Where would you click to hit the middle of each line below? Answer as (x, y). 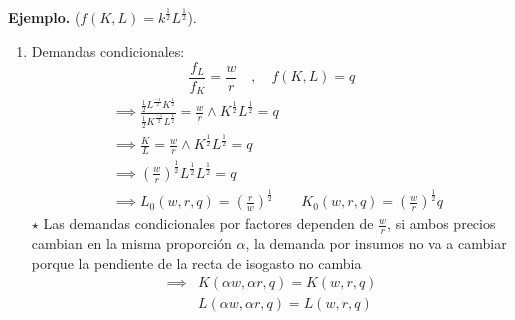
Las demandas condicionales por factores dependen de (208, 223)
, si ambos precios (441, 223)
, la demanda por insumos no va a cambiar (376, 242)
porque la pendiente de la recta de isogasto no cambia (196, 262)
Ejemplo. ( (44, 17)
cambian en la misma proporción (131, 242)
